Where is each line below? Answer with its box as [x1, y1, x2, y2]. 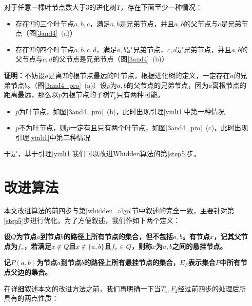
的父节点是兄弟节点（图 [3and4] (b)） [52, 54, 169, 64]
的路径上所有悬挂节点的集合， [84, 257, 180, 267]
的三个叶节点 [33, 18, 74, 28]
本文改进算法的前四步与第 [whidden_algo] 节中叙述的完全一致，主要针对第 [4, 205, 234, 216]
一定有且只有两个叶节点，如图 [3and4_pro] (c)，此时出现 [70, 122, 249, 133]
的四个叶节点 [33, 44, 74, 54]
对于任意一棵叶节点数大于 [4, 2, 86, 12]
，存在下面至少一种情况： [120, 2, 203, 12]
